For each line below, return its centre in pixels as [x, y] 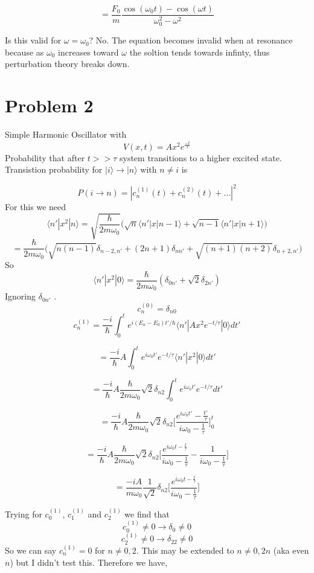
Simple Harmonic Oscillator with [66, 134]
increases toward [88, 52]
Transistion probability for [54, 169]
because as [24, 52]
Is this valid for [33, 40]
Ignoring [21, 296]
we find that [147, 514]
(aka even [291, 550]
